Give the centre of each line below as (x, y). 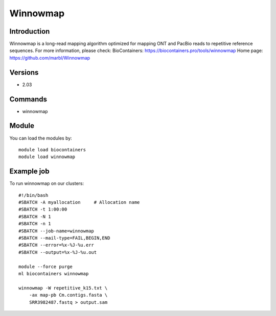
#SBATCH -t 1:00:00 (43, 209)
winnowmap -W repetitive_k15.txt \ (63, 288)
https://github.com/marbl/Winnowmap (50, 58)
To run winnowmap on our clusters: (47, 183)
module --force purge (45, 267)
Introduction (30, 31)
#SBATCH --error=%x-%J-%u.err (56, 245)
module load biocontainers (52, 150)
